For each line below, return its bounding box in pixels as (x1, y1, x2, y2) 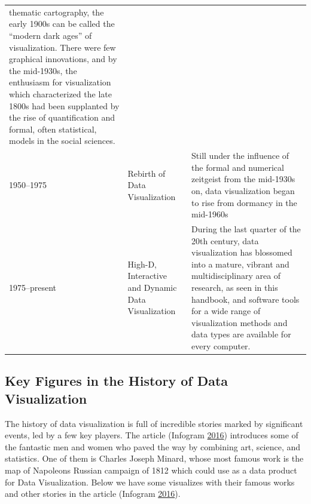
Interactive (127, 269, 167, 282)
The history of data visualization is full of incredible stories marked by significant (5, 417, 303, 429)
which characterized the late (9, 87, 112, 100)
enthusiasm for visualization (9, 76, 111, 88)
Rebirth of (127, 167, 166, 179)
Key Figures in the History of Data (5, 371, 228, 390)
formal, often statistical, (9, 122, 97, 135)
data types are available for (191, 328, 291, 340)
